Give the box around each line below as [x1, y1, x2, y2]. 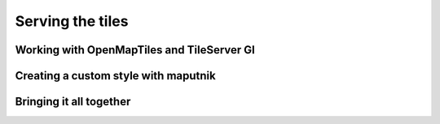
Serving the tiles [15, 12, 129, 30]
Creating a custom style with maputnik [15, 69, 216, 83]
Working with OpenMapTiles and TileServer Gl [15, 43, 256, 57]
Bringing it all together [15, 95, 131, 109]
